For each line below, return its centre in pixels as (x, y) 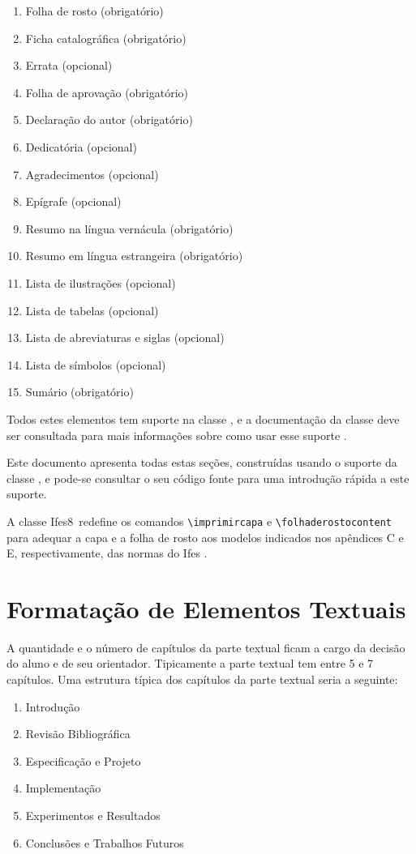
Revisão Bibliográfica (78, 734)
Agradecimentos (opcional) (92, 174)
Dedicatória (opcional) (81, 146)
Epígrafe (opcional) (73, 201)
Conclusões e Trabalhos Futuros (105, 842)
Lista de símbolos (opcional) (96, 364)
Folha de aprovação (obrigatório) (107, 92)
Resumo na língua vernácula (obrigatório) (129, 228)
